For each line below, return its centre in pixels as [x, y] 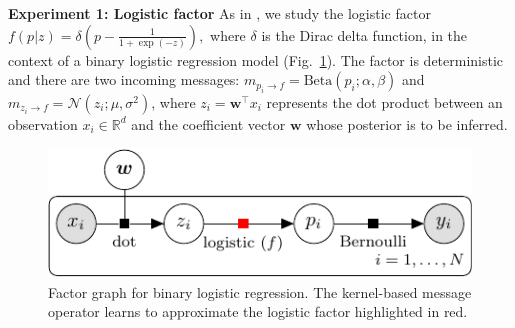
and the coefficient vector [208, 123]
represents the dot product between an [384, 101]
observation [43, 123]
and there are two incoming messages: [124, 79]
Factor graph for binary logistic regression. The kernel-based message [260, 291]
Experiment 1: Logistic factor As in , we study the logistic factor [219, 13]
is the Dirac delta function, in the [364, 34]
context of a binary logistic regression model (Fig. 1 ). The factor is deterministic [256, 59]
